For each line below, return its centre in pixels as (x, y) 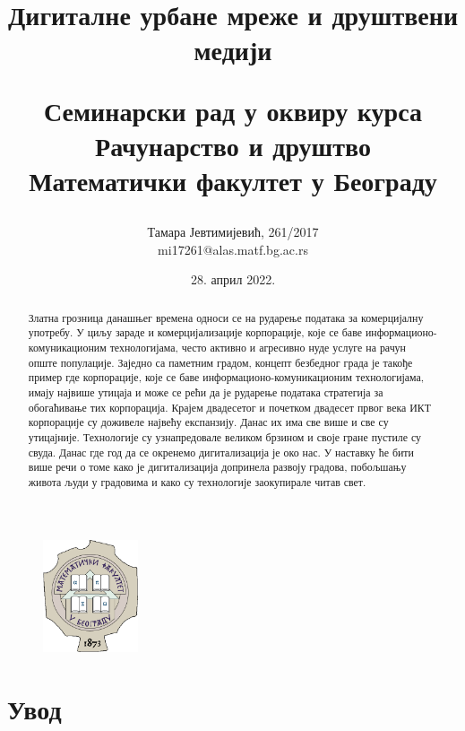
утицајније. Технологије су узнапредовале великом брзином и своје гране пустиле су (225, 436)
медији (233, 50)
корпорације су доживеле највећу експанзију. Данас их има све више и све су (208, 422)
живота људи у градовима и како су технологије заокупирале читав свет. (197, 481)
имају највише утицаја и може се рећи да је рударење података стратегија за (206, 392)
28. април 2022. (233, 279)
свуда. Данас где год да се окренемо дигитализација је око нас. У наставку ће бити (221, 452)
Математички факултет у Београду (233, 180)
